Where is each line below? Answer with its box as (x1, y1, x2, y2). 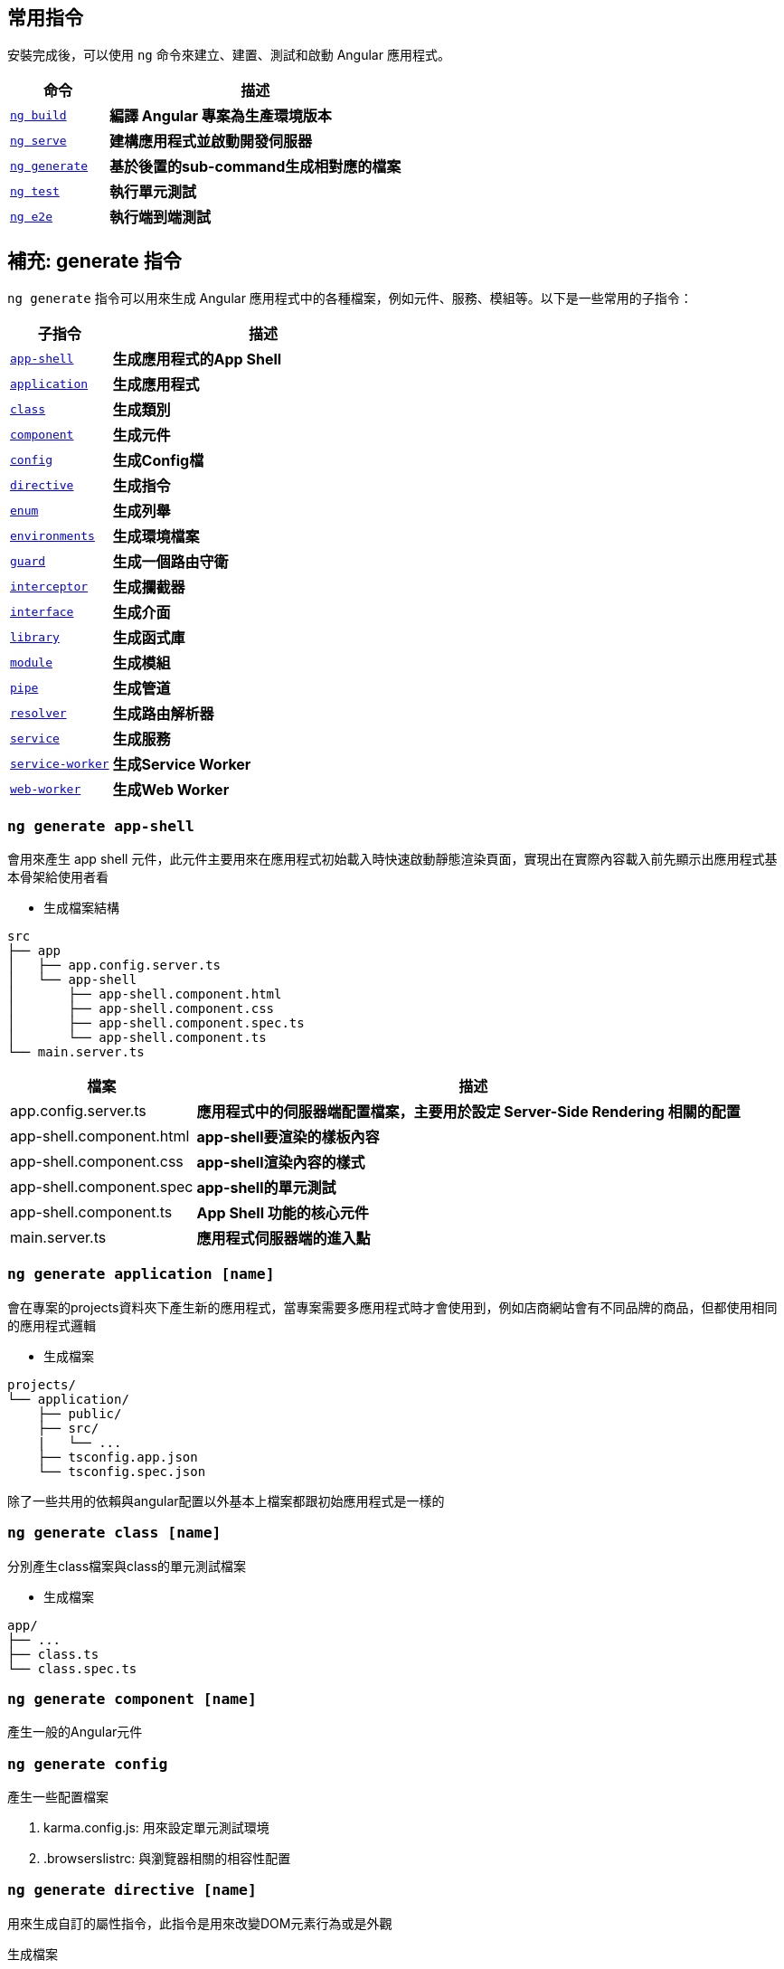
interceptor (10, 579, 89, 593)
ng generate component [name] (7, 1690, 257, 1708)
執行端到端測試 (109, 208, 212, 227)
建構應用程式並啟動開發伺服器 (109, 132, 313, 151)
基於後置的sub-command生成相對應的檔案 (109, 157, 401, 176)
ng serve (10, 133, 67, 147)
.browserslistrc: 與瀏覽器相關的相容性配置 (43, 1851, 291, 1867)
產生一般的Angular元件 (7, 1724, 143, 1740)
